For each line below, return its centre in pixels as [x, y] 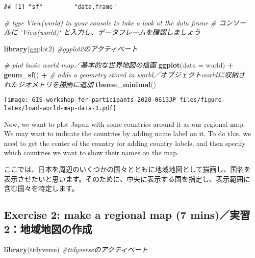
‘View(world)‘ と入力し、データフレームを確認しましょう [110, 32]
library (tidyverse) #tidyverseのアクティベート [76, 249]
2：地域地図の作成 [48, 229]
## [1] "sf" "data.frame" [60, 7]
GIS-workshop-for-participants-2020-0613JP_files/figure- [129, 100]
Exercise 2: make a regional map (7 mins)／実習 [127, 215]
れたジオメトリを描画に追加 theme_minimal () [80, 84]
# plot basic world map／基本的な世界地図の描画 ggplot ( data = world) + [119, 65]
